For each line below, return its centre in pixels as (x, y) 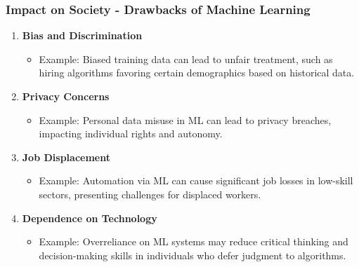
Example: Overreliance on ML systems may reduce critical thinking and (194, 241)
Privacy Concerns (66, 96)
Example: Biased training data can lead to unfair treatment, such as (186, 59)
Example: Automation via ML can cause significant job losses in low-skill (196, 180)
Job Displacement (66, 157)
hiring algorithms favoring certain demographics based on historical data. (197, 73)
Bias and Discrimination (82, 35)
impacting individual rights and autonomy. (131, 133)
